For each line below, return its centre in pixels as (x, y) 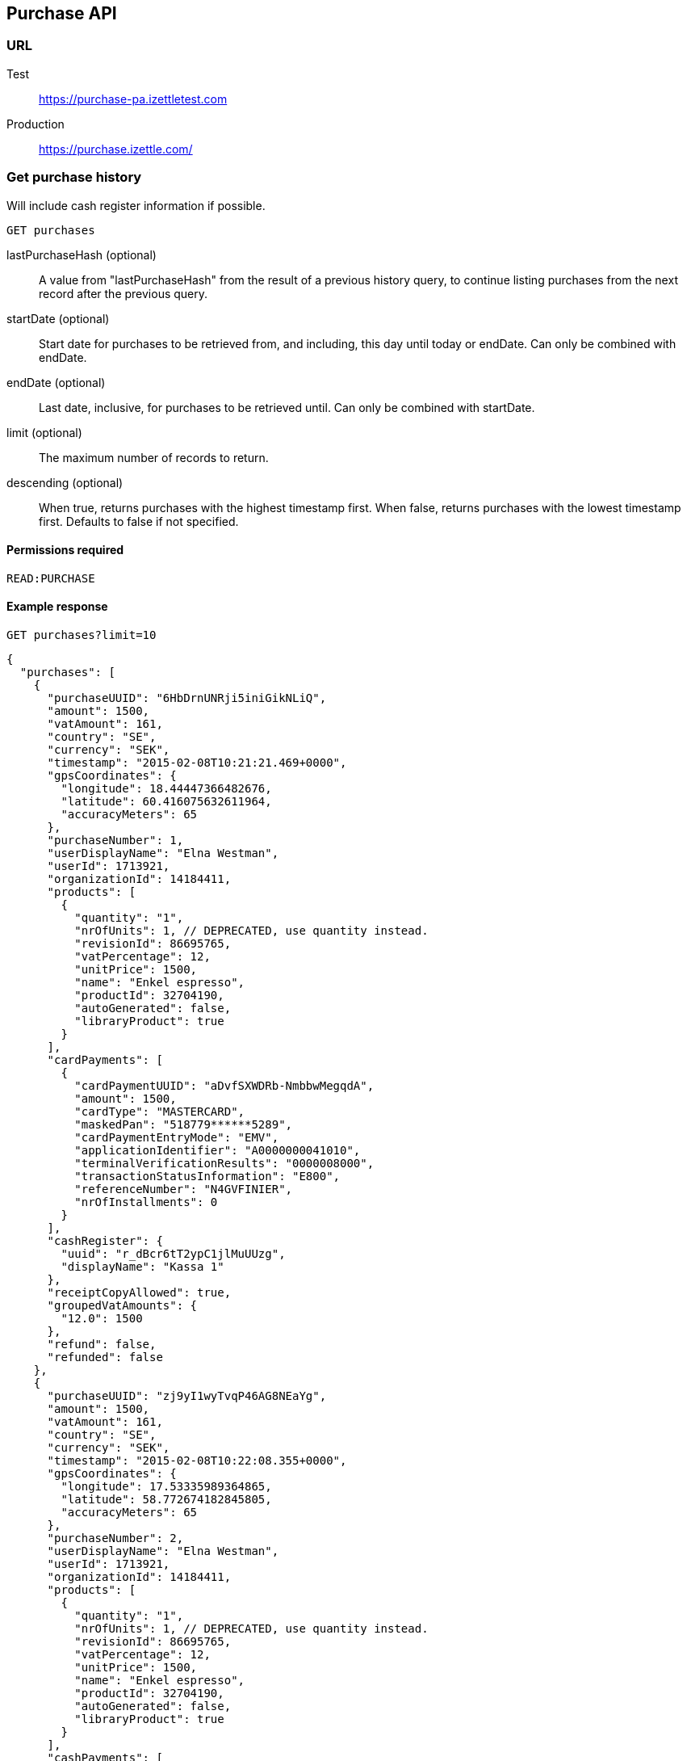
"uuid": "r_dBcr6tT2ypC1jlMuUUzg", (173, 1253)
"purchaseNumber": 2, (115, 1538)
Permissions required (65, 550)
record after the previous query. (124, 293)
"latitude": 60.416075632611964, (166, 801)
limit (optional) (44, 432)
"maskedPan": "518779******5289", (184, 1124)
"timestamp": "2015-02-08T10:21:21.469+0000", (197, 762)
